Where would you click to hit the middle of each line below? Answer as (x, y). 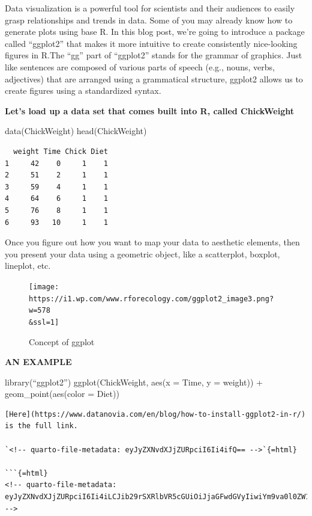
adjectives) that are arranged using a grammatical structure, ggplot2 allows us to (154, 78)
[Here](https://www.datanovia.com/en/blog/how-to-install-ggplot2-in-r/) (155, 414)
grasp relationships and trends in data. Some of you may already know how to (149, 20)
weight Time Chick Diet (61, 151)
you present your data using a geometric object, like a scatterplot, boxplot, (142, 253)
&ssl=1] (44, 322)
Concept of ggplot (62, 341)
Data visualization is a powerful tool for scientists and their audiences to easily (150, 8)
